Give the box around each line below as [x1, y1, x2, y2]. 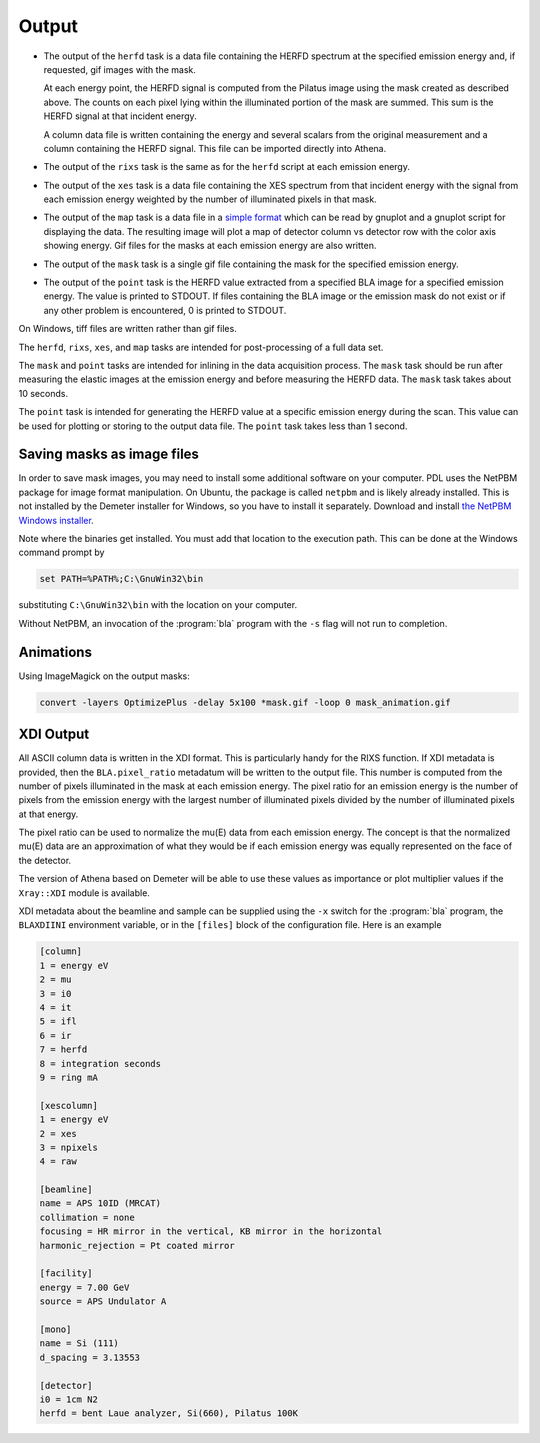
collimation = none [39, 1211, 135, 1223]
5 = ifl [39, 1016, 77, 1027]
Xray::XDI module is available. [18, 886, 150, 899]
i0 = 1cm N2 [39, 1393, 99, 1405]
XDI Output [18, 726, 90, 743]
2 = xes [39, 1128, 77, 1139]
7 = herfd [39, 1044, 88, 1055]
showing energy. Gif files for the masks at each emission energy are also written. [43, 240, 377, 252]
